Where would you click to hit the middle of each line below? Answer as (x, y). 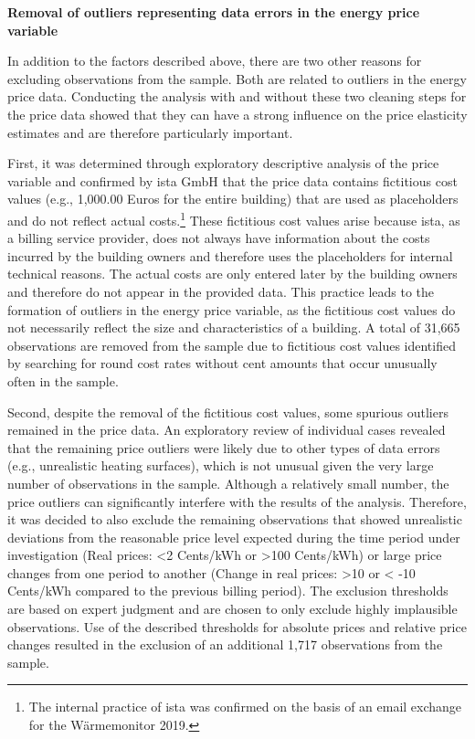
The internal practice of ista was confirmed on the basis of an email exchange (245, 707)
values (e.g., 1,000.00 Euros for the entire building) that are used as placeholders (233, 199)
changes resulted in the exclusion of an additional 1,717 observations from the (225, 644)
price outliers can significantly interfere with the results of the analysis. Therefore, (237, 501)
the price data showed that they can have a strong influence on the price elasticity (237, 114)
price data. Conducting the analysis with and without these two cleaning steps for (237, 96)
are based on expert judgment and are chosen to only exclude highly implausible (232, 609)
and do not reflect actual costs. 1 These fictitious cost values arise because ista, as (234, 218)
